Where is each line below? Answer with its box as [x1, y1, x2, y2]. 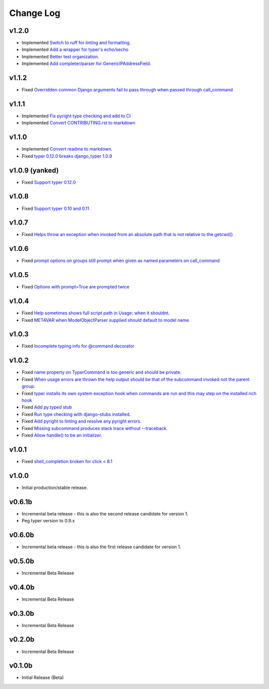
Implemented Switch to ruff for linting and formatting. [21, 40, 131, 46]
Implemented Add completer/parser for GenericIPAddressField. [21, 60, 151, 67]
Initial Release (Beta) [21, 675, 64, 681]
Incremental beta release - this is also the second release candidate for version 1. [21, 510, 189, 516]
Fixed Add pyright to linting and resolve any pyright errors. [21, 418, 141, 424]
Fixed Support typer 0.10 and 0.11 [21, 205, 90, 212]
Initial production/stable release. [21, 484, 88, 490]
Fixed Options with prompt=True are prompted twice [21, 284, 130, 290]
